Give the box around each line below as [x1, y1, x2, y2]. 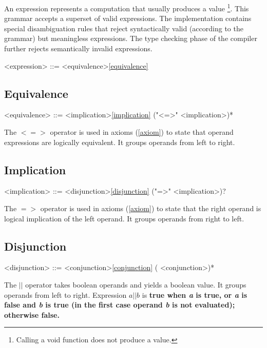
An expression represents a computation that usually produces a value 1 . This [4, 2, 249, 13]
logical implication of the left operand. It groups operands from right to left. [4, 213, 244, 223]
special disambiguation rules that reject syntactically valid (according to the [4, 23, 243, 33]
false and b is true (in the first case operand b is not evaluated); [4, 299, 235, 310]
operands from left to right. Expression [4, 289, 127, 300]
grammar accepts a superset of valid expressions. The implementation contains [4, 13, 252, 24]
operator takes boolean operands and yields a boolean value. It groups [25, 279, 246, 290]
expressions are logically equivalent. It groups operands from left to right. [4, 136, 235, 147]
